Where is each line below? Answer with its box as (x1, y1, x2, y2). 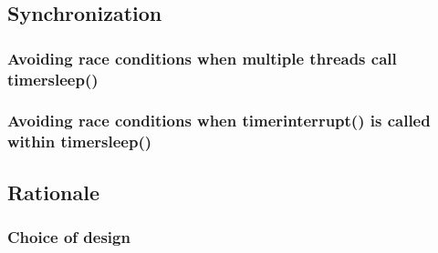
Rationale (7, 177, 99, 206)
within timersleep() (7, 130, 152, 153)
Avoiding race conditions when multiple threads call (7, 46, 397, 69)
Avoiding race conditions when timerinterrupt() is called (7, 109, 431, 132)
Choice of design (7, 226, 130, 248)
